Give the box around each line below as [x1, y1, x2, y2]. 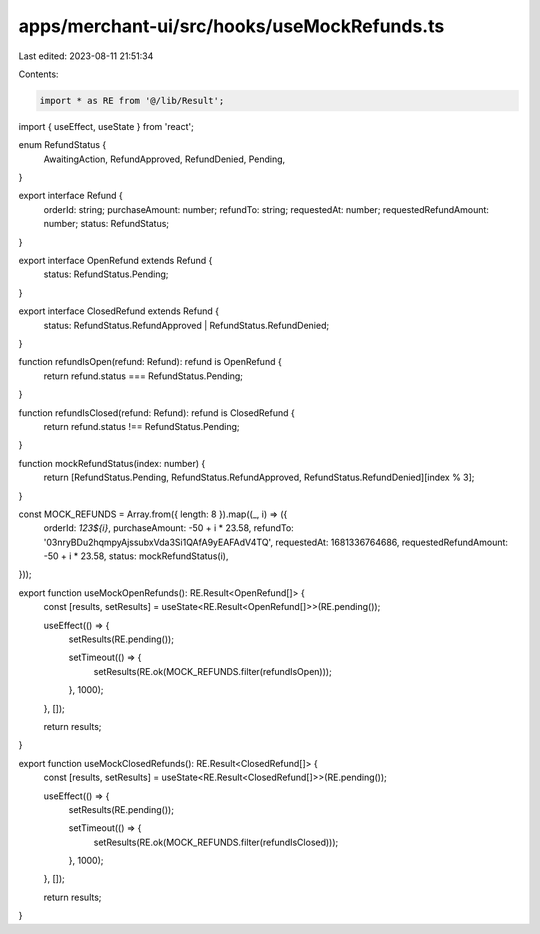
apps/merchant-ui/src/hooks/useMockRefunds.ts [18, 15, 445, 37]
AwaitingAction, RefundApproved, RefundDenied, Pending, [43, 153, 286, 165]
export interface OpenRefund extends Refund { [18, 255, 213, 267]
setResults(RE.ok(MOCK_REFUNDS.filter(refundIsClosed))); [93, 836, 339, 848]
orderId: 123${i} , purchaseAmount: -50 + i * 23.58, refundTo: [43, 522, 294, 534]
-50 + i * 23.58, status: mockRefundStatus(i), [43, 550, 229, 562]
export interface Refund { [18, 190, 124, 202]
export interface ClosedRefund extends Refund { [18, 305, 220, 317]
